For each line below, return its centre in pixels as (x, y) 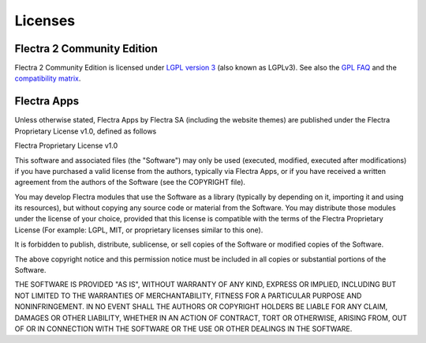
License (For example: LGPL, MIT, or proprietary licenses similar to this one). (139, 230)
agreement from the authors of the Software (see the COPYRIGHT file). (130, 183)
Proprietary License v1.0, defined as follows (86, 131)
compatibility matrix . (48, 78)
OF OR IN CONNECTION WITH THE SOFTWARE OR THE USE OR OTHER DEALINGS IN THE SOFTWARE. (183, 329)
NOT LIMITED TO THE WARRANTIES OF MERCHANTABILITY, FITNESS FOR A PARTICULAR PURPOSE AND (188, 296)
